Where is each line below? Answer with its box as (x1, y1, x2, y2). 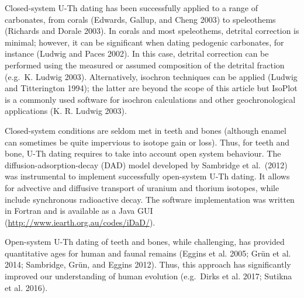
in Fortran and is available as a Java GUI (5, 205, 153, 217)
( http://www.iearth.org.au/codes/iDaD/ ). (5, 216, 156, 228)
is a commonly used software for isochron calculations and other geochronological (5, 93, 296, 105)
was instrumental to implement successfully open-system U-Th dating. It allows (5, 170, 290, 182)
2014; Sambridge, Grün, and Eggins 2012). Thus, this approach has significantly (5, 258, 291, 271)
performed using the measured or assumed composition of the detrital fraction (5, 58, 285, 71)
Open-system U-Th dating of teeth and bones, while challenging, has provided (5, 235, 285, 248)
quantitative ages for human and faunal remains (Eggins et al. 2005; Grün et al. (5, 247, 291, 259)
